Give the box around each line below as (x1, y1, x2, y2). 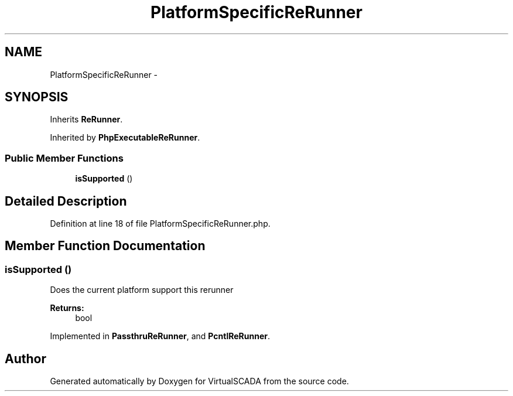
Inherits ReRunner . (50, 114, 123, 125)
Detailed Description (5, 193, 127, 209)
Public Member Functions (5, 152, 124, 164)
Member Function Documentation (5, 238, 206, 254)
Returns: (50, 303, 84, 313)
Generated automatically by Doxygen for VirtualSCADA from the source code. (50, 376, 349, 387)
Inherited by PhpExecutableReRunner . (50, 132, 200, 143)
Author (5, 351, 46, 366)
